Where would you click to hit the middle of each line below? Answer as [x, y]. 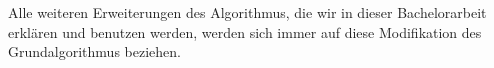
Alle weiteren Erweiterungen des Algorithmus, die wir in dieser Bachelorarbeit [247, 12]
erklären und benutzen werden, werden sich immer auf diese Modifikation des [245, 31]
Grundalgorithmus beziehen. [94, 51]
